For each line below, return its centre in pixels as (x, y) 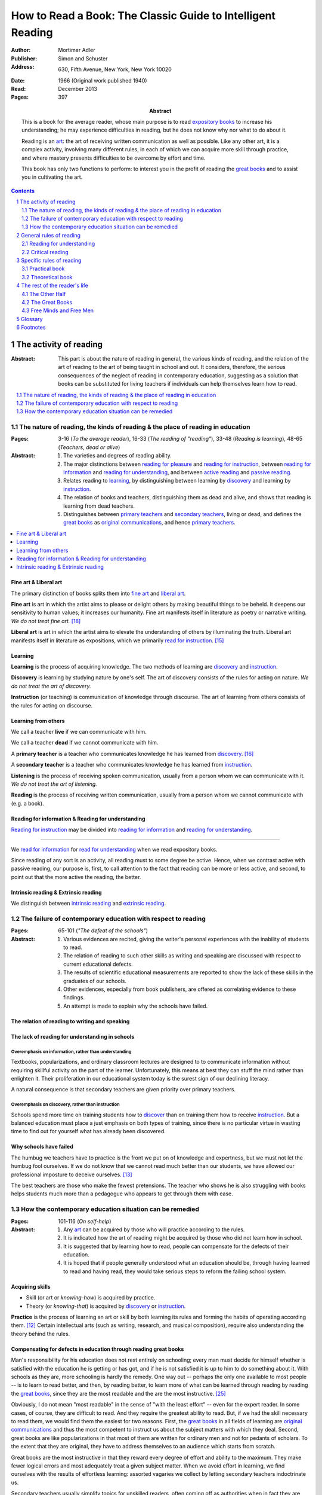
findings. (74, 997)
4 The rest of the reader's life (52, 286)
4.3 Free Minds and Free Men (58, 310)
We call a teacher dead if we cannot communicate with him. (85, 743)
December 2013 (78, 89)
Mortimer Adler (77, 50)
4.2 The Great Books (47, 302)
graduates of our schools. (95, 981)
